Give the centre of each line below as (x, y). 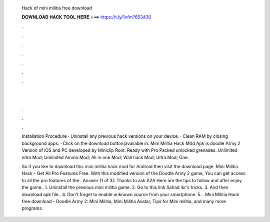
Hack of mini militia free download (57, 8)
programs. (32, 208)
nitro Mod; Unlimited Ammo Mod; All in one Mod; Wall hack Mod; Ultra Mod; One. (105, 157)
